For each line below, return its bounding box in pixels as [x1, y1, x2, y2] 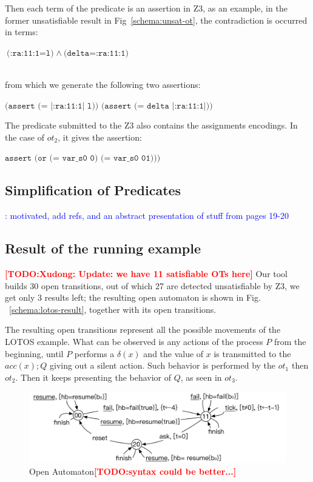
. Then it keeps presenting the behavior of [15, 370, 172, 383]
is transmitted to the [214, 347, 291, 360]
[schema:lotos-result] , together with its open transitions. [9, 303, 217, 315]
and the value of [143, 347, 204, 360]
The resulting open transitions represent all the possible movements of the [5, 323, 281, 336]
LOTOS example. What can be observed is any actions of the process [5, 335, 263, 347]
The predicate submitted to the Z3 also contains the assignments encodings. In [5, 119, 298, 132]
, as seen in [180, 370, 222, 383]
